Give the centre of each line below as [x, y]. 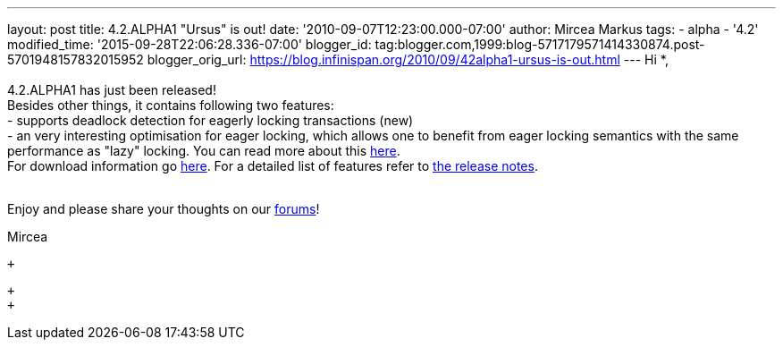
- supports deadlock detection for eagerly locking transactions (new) [210, 120]
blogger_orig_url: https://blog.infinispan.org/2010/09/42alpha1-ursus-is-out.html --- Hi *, [408, 59]
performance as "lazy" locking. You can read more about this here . [204, 151]
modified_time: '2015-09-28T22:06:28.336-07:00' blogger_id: [189, 44]
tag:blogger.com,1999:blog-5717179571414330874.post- [540, 44]
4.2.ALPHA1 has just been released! [112, 90]
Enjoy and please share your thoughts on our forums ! [164, 209]
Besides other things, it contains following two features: [171, 105]
